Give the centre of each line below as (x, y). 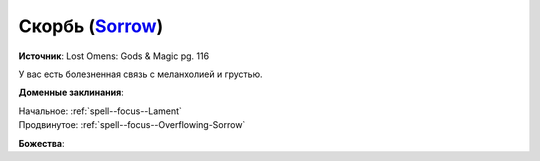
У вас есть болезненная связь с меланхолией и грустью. (140, 74)
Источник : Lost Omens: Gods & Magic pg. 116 (114, 56)
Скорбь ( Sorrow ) (91, 26)
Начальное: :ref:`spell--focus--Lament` (100, 111)
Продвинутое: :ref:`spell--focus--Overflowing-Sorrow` (132, 125)
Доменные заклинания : (71, 92)
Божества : (41, 143)
